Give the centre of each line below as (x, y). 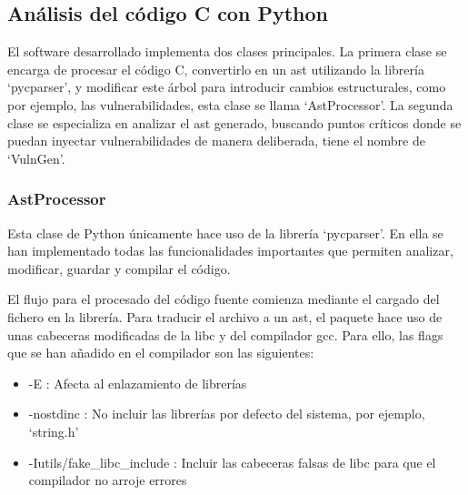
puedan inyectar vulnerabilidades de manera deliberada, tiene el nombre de (216, 141)
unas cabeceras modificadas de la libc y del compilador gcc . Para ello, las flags (225, 334)
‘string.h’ (54, 431)
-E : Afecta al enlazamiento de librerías (138, 383)
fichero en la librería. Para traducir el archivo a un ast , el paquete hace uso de (225, 316)
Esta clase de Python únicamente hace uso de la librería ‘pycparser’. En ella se (225, 232)
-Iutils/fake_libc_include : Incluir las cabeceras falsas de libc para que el (232, 462)
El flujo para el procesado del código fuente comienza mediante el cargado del (224, 299)
